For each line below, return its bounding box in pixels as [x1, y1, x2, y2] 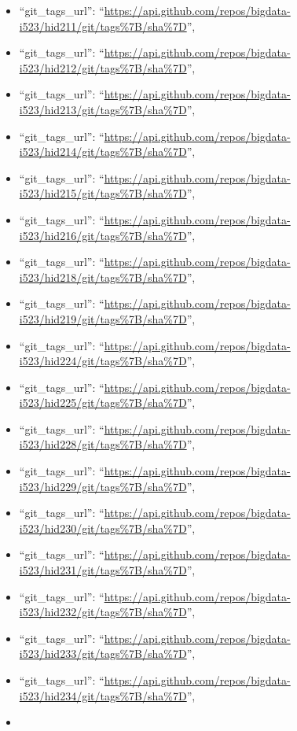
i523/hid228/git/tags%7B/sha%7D [19, 436, 187, 452]
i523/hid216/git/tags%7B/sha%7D [19, 227, 187, 243]
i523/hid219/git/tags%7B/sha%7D [19, 310, 187, 327]
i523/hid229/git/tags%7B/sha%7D [19, 478, 187, 494]
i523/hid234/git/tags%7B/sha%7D [19, 687, 187, 703]
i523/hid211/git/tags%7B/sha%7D [19, 17, 187, 34]
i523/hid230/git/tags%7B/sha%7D [19, 519, 187, 536]
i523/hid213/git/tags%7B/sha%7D [19, 101, 187, 117]
